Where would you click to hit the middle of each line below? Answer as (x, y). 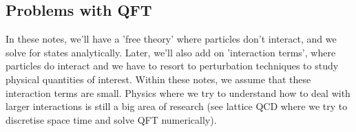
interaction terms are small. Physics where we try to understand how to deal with (178, 92)
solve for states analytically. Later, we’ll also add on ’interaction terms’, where (171, 52)
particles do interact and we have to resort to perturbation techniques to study (172, 66)
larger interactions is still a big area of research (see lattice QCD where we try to (177, 106)
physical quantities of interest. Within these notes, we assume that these (158, 79)
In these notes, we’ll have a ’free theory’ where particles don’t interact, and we (171, 39)
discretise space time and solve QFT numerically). (111, 119)
